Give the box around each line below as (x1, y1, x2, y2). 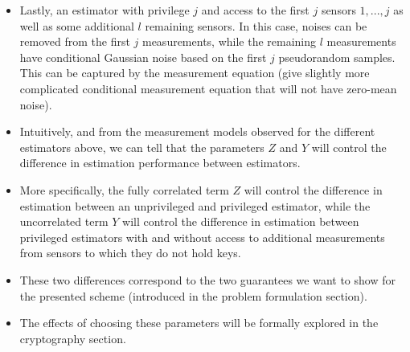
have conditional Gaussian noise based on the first (19, 48, 267, 65)
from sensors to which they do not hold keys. (19, 244, 241, 261)
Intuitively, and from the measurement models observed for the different (19, 123, 375, 140)
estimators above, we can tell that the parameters (19, 138, 264, 155)
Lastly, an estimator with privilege (19, 2, 190, 18)
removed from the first (19, 33, 130, 50)
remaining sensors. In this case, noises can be (145, 17, 367, 34)
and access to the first (201, 2, 310, 18)
